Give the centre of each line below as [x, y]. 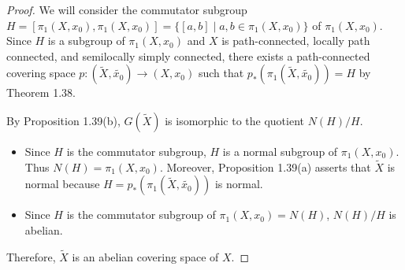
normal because [62, 184]
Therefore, [31, 256]
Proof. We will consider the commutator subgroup [127, 9]
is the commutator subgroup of [141, 215]
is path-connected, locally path [296, 41]
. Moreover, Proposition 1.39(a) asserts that [265, 166]
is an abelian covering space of [145, 256]
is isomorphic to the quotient [234, 120]
